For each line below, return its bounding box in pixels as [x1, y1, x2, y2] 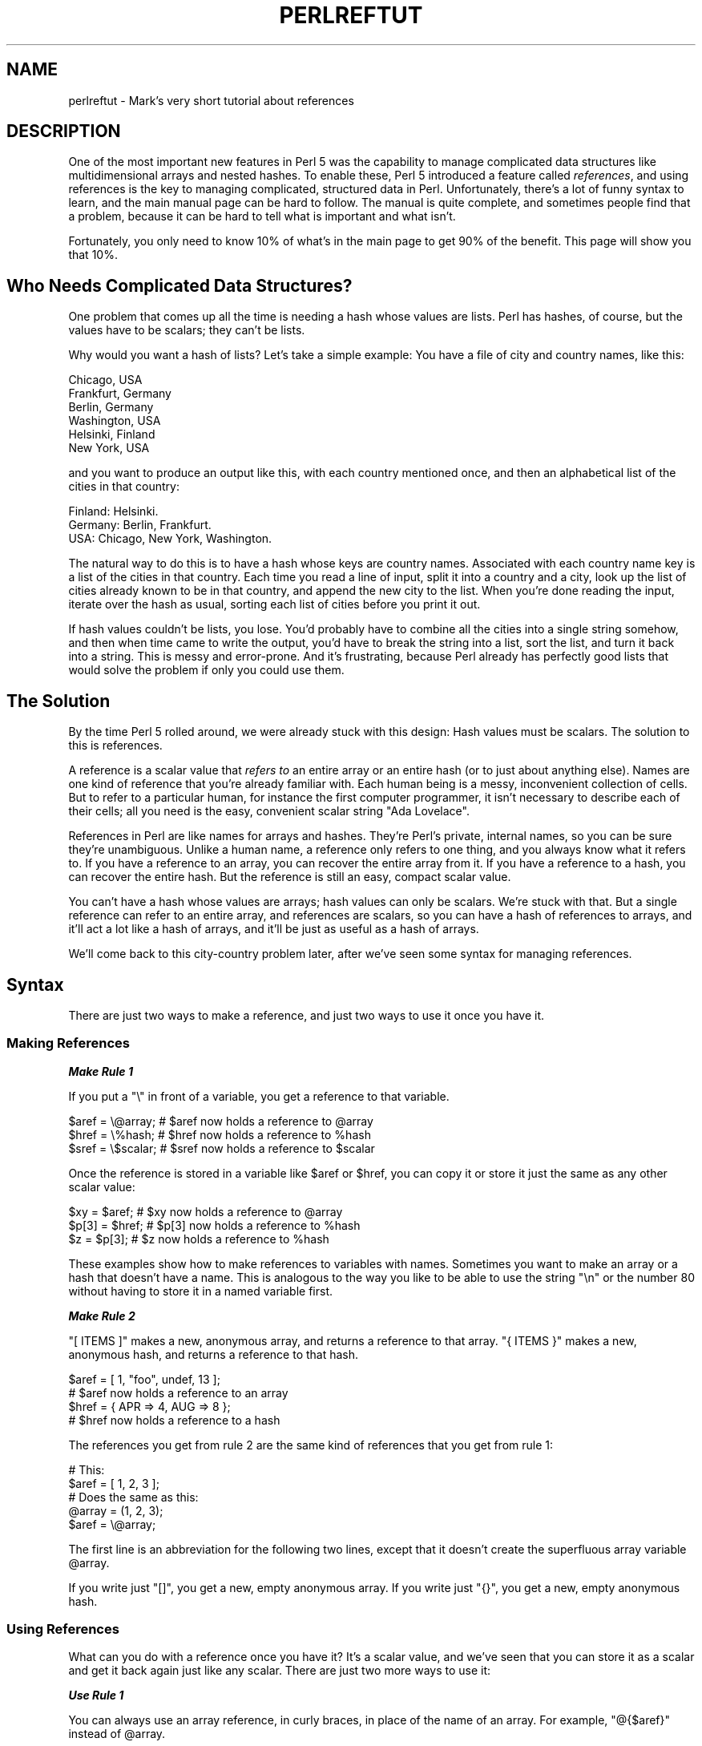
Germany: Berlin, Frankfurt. [68, 518, 212, 532]
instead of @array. [68, 1727, 166, 1741]
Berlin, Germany [68, 400, 154, 414]
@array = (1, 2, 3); [68, 1503, 163, 1518]
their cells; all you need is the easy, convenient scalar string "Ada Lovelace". [68, 804, 470, 818]
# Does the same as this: [68, 1489, 199, 1504]
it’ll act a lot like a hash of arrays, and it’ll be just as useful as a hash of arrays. [68, 922, 479, 936]
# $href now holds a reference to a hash [68, 1413, 280, 1427]
